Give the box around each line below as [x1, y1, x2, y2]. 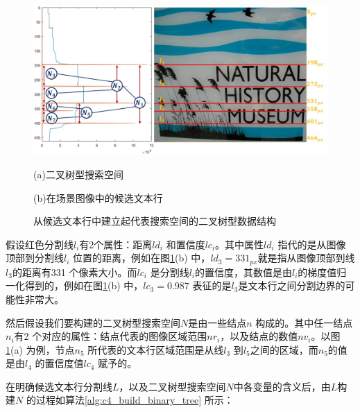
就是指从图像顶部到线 [257, 250, 355, 265]
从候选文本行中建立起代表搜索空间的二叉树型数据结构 [33, 214, 276, 228]
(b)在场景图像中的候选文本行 [33, 190, 163, 205]
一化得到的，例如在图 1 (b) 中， [6, 278, 144, 293]
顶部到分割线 [6, 250, 64, 265]
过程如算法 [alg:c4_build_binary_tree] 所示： [35, 393, 234, 407]
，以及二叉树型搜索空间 [119, 379, 226, 393]
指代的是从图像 [277, 237, 346, 251]
